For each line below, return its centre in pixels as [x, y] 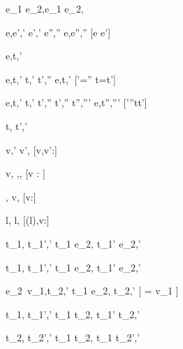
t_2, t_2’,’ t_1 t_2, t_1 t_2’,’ [73, 337]
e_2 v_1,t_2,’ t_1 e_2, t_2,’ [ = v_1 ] [92, 291]
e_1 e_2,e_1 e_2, [45, 8]
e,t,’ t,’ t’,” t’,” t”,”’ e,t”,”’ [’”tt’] [76, 102]
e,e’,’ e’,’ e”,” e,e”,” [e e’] [58, 32]
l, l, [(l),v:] [28, 220]
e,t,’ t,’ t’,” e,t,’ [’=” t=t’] [61, 79]
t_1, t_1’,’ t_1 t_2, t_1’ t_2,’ [73, 314]
